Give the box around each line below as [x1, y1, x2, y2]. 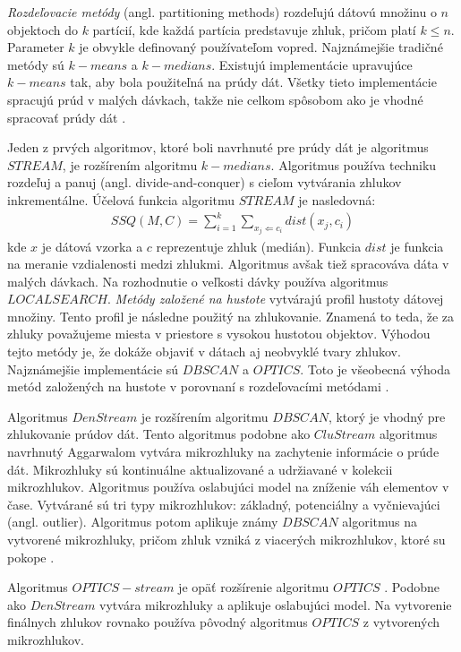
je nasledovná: [298, 190, 376, 209]
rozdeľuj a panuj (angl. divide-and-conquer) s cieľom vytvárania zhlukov [7, 173, 402, 192]
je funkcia [390, 236, 444, 255]
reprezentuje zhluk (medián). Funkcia [156, 236, 362, 255]
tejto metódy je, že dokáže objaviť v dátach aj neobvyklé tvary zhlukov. [7, 342, 401, 361]
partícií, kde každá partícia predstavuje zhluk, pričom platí [92, 20, 416, 39]
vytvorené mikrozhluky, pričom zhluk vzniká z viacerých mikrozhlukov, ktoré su [7, 530, 446, 548]
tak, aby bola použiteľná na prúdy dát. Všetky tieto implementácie [70, 73, 437, 91]
